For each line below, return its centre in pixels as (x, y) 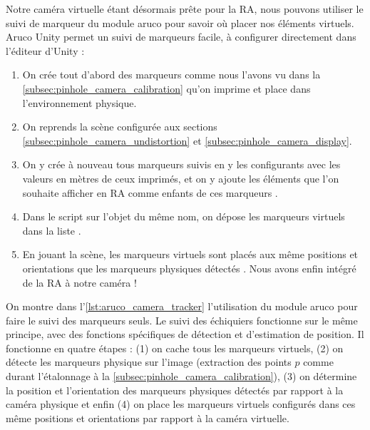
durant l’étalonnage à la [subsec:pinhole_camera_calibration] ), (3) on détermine (181, 376)
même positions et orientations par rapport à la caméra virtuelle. (148, 418)
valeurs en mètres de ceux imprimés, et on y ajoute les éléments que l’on (181, 178)
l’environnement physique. (79, 102)
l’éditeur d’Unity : (45, 50)
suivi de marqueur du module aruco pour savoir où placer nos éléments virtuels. (180, 22)
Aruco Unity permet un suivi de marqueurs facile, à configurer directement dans (181, 37)
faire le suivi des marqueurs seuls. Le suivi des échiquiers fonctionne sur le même (182, 320)
